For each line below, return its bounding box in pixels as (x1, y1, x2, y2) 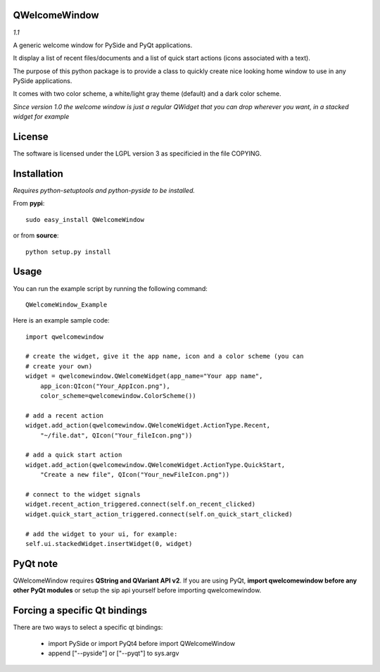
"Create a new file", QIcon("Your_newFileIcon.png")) (39, 471, 230, 479)
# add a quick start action (25, 451, 122, 459)
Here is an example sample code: (13, 316, 110, 325)
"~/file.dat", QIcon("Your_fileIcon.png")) (39, 431, 193, 440)
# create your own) (25, 362, 93, 370)
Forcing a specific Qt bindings (13, 604, 148, 616)
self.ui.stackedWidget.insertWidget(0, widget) (25, 540, 193, 547)
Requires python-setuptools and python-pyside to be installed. (13, 187, 196, 195)
